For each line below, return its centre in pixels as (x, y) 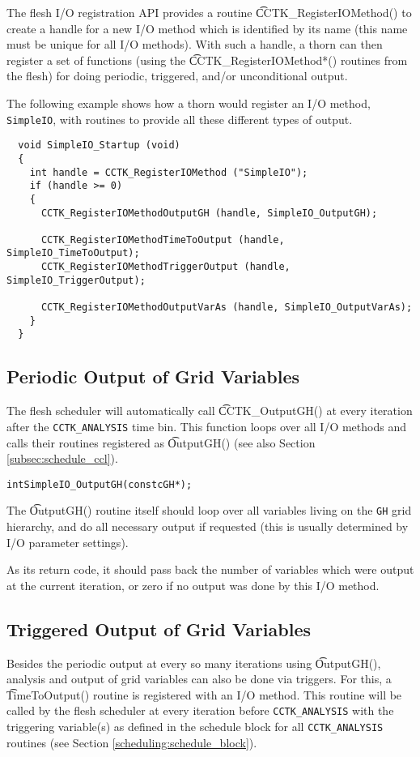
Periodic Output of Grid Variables (153, 376)
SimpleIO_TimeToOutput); (73, 253)
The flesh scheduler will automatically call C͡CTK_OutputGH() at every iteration (210, 411)
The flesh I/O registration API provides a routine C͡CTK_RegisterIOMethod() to (209, 12)
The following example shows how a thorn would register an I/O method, (189, 103)
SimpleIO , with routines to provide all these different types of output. (180, 119)
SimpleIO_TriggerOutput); (76, 280)
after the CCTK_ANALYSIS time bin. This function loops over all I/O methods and (206, 426)
